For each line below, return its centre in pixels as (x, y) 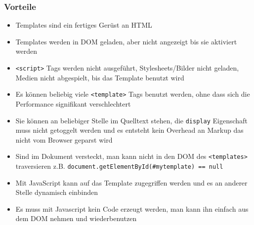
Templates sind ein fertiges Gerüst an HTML (84, 25)
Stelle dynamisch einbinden (57, 192)
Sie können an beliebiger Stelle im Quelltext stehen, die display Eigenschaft (131, 120)
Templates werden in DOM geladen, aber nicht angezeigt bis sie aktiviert (126, 41)
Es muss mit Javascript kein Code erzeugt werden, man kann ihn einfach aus (132, 208)
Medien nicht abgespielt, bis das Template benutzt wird (100, 77)
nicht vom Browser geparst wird (64, 139)
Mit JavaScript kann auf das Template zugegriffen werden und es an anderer (131, 182)
